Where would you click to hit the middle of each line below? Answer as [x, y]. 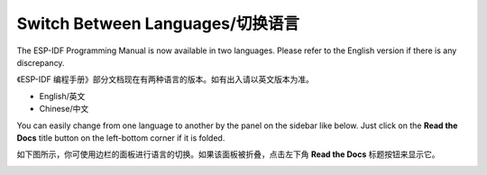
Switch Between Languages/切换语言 [158, 23]
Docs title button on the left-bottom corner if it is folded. [121, 138]
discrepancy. [41, 62]
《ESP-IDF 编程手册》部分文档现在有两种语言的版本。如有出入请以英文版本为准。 [165, 79]
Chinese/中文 [64, 109]
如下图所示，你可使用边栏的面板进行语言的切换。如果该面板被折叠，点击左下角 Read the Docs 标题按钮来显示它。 [228, 154]
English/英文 [62, 96]
